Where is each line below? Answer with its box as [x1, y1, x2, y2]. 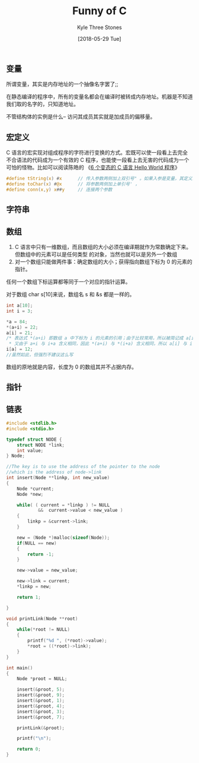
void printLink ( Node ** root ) [6, 615, 78, 621]
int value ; [17, 447, 44, 454]
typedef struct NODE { [6, 437, 62, 443]
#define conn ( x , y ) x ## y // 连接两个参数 [6, 187, 113, 193]
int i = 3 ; [6, 308, 33, 314]
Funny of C [72, 4, 127, 18]
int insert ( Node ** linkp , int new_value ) [6, 475, 110, 481]
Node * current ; [17, 486, 54, 492]
